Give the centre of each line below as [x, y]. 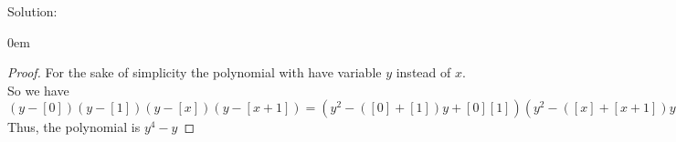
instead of [423, 72]
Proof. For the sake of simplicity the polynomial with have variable [195, 72]
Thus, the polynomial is [74, 127]
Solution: [32, 11]
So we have [38, 90]
